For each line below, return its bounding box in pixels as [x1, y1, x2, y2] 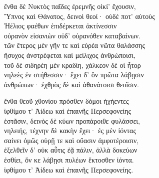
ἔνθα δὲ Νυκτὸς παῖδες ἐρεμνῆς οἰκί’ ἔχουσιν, [4, 1, 136, 11]
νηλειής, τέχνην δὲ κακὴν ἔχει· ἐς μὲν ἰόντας [4, 125, 136, 136]
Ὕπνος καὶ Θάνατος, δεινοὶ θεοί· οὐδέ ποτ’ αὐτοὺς [4, 10, 155, 21]
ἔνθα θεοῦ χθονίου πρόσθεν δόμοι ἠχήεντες [4, 96, 129, 106]
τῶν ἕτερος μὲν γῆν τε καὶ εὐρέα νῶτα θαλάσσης [4, 40, 145, 50]
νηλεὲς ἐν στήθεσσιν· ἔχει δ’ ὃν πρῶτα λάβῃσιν [4, 69, 144, 80]
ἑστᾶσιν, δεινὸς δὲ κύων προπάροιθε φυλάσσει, [4, 115, 140, 126]
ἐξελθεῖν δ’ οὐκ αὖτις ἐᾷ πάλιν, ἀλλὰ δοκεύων [4, 145, 137, 155]
